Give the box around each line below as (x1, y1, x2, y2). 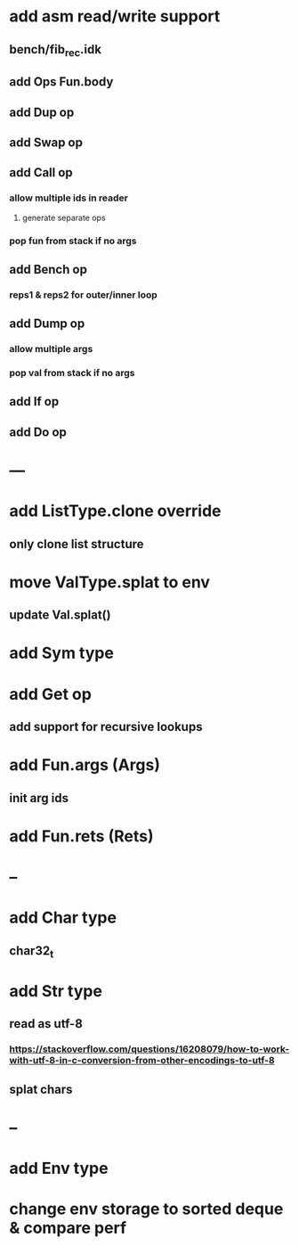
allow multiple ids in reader (9, 192, 129, 204)
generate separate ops (21, 212, 106, 223)
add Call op (9, 165, 73, 180)
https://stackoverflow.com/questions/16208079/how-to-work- (9, 1043, 290, 1055)
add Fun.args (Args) (9, 755, 160, 775)
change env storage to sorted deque (9, 1199, 284, 1219)
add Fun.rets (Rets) (9, 826, 154, 846)
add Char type (9, 907, 117, 928)
